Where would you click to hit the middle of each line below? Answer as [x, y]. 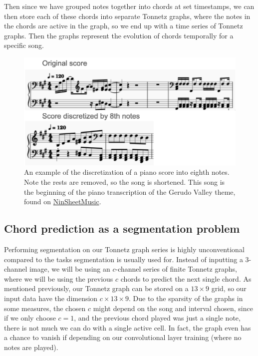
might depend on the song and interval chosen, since [173, 308]
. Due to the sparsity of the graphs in [186, 298]
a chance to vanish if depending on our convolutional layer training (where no [123, 337]
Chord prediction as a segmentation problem [122, 228]
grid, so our [229, 288]
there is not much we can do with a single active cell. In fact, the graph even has [128, 327]
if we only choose [30, 318]
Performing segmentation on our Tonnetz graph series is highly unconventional [124, 249]
